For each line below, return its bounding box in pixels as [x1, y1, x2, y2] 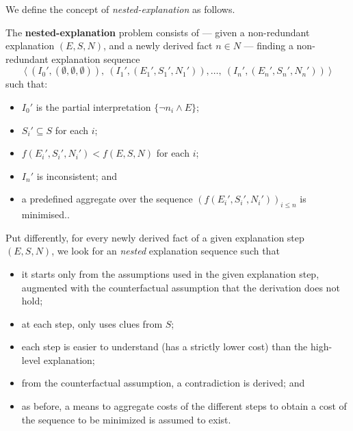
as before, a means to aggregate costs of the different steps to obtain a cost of [21, 399, 347, 413]
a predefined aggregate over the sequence [21, 192, 193, 206]
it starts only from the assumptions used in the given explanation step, [21, 266, 319, 280]
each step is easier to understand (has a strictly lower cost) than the [21, 339, 308, 354]
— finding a [244, 38, 293, 53]
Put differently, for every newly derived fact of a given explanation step [5, 230, 304, 244]
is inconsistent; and [36, 168, 117, 183]
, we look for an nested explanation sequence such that [51, 244, 280, 258]
